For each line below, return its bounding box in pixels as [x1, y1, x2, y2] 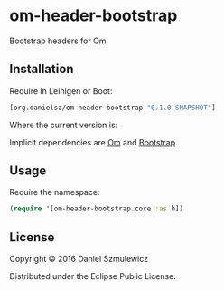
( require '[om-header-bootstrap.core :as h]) [9, 204, 183, 213]
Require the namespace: [9, 187, 101, 198]
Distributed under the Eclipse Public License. [9, 271, 176, 282]
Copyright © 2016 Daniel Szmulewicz [9, 254, 149, 265]
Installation [9, 61, 74, 77]
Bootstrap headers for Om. [9, 35, 109, 46]
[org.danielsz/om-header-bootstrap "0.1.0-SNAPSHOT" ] [9, 103, 217, 112]
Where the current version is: [9, 119, 118, 130]
